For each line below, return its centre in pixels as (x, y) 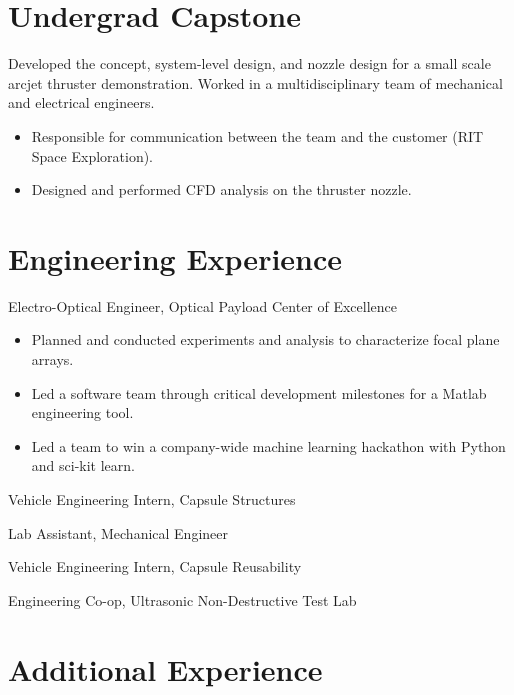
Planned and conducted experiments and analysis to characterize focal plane (265, 339)
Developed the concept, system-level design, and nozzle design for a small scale (249, 63)
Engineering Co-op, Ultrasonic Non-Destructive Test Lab (182, 599)
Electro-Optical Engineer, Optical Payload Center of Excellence (203, 305)
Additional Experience (165, 668)
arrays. (52, 359)
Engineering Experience (175, 257)
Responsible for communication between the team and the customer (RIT (257, 135)
